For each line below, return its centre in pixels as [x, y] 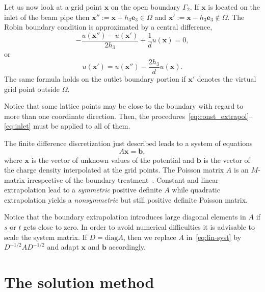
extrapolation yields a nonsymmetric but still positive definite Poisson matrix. [126, 199]
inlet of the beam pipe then [47, 17]
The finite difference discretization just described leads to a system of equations [128, 143]
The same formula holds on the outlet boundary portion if [95, 78]
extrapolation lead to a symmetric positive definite [83, 190]
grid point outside [32, 89]
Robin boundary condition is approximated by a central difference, [108, 27]
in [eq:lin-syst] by [214, 237]
